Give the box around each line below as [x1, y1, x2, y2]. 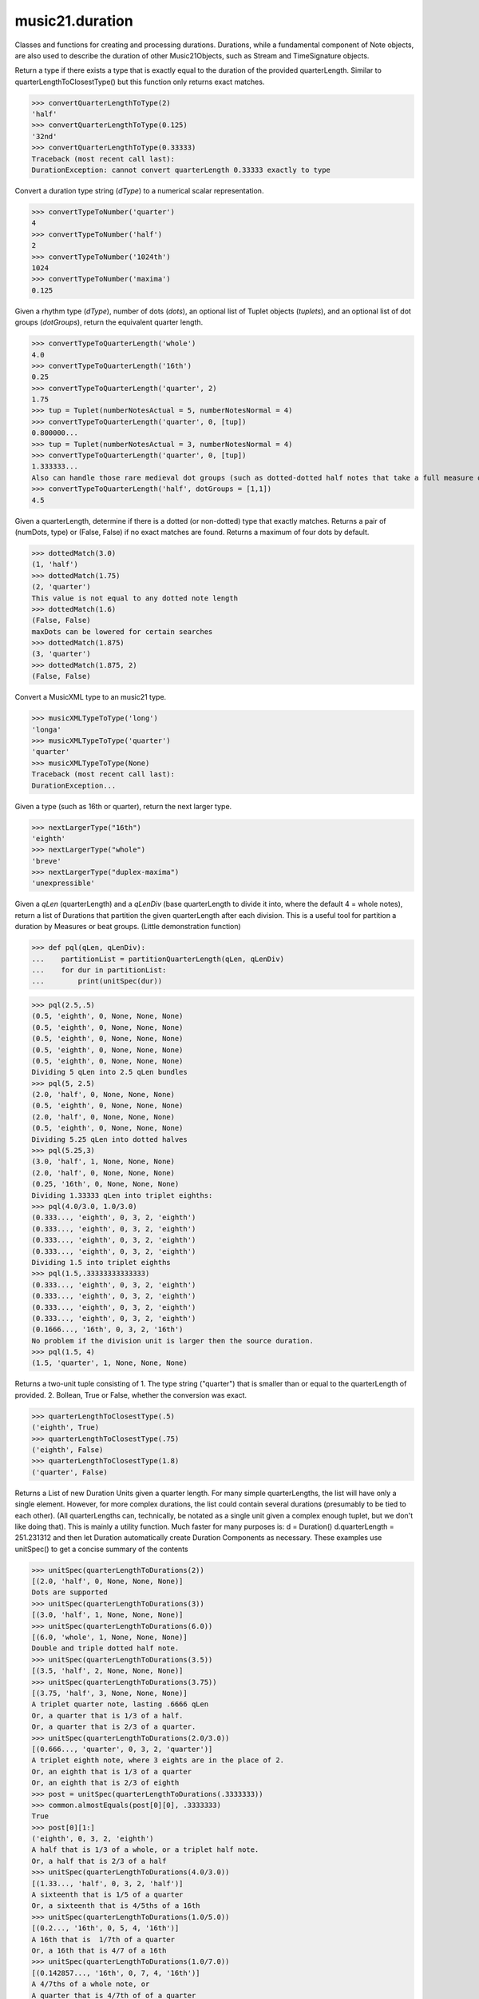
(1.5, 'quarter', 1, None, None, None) [31, 1359, 188, 1367]
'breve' [31, 856, 61, 865]
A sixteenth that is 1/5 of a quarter [31, 1890, 184, 1899]
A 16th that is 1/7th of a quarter [31, 1935, 176, 1944]
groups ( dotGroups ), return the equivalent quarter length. [14, 317, 204, 327]
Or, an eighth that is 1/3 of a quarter [31, 1767, 192, 1776]
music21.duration [14, 12, 133, 30]
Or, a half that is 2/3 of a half [31, 1856, 167, 1865]
